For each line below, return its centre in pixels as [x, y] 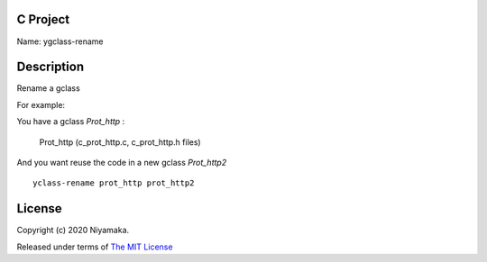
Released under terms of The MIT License [95, 247]
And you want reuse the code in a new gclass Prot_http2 [122, 162]
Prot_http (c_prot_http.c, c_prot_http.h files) [120, 142]
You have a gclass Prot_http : [71, 122]
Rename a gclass [48, 88]
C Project [43, 19]
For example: [41, 104]
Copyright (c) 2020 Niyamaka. [73, 230]
